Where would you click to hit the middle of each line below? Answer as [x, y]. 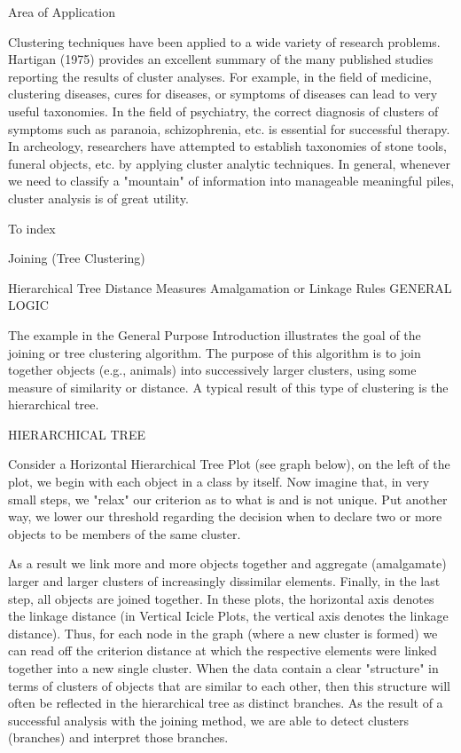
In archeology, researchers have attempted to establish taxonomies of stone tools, [227, 146]
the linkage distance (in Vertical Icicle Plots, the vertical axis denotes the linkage [228, 616]
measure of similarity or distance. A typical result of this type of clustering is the [228, 387]
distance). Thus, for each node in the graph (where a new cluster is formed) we [223, 633]
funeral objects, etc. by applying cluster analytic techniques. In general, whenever [229, 163]
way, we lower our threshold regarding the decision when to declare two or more [225, 516]
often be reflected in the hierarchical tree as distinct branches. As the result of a [226, 703]
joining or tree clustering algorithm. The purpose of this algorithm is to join [215, 352]
